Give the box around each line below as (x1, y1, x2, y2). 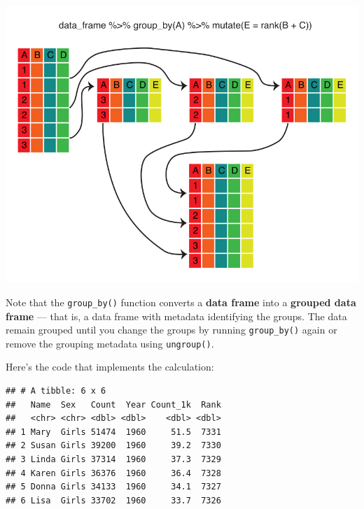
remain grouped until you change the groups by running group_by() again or (6, 322, 337, 337)
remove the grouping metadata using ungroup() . (6, 336, 214, 350)
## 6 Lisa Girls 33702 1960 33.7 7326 (6, 495, 221, 506)
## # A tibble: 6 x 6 (6, 386, 106, 396)
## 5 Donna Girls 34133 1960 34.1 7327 (6, 482, 221, 492)
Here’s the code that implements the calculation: (6, 359, 214, 374)
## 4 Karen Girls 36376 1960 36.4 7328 (6, 468, 221, 478)
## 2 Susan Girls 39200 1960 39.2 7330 (6, 440, 221, 451)
